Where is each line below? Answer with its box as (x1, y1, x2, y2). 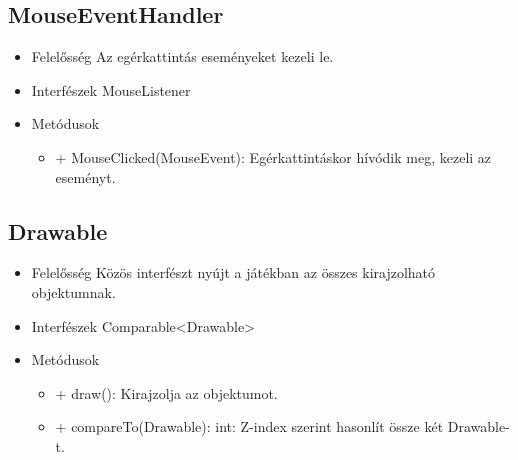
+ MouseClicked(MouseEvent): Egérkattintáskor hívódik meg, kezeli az (55, 146, 492, 167)
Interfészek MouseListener (31, 79, 191, 100)
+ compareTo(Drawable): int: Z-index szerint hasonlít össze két (55, 416, 444, 437)
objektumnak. (31, 281, 116, 302)
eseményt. (55, 166, 116, 187)
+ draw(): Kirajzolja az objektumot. (55, 382, 278, 403)
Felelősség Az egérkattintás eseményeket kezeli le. (31, 46, 334, 67)
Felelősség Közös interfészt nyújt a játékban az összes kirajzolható (31, 262, 436, 283)
